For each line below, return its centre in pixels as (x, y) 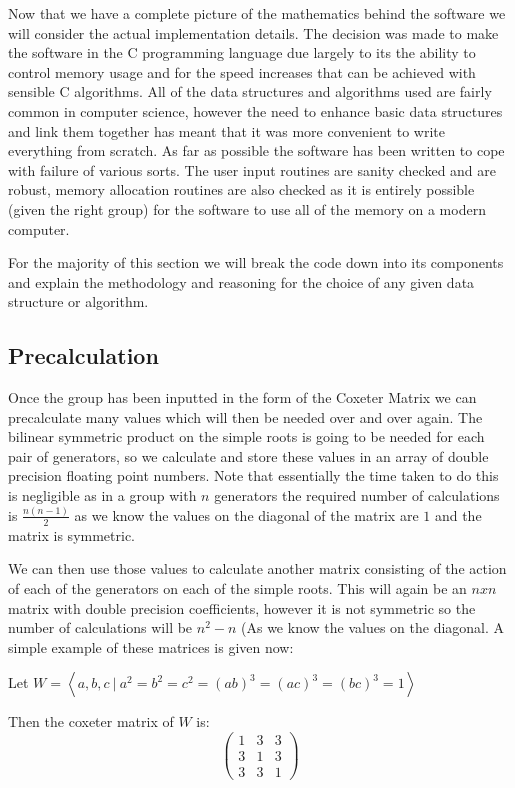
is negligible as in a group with (102, 495)
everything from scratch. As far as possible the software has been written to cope (256, 150)
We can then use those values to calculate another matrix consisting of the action (257, 568)
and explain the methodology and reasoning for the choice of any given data (241, 281)
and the (458, 514)
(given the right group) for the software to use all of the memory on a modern (247, 208)
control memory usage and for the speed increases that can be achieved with (242, 71)
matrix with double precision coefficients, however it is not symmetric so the (242, 607)
